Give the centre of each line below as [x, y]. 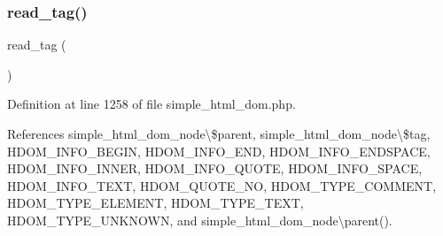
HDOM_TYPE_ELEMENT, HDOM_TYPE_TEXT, [155, 203]
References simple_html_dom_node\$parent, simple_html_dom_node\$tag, [219, 133]
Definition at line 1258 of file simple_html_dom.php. [152, 104]
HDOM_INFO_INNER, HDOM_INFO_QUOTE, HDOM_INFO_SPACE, [215, 168]
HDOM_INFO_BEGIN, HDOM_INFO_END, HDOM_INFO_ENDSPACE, [219, 151]
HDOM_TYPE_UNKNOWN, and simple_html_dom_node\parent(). [200, 220]
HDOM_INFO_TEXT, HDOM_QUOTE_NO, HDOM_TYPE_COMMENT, [222, 185]
